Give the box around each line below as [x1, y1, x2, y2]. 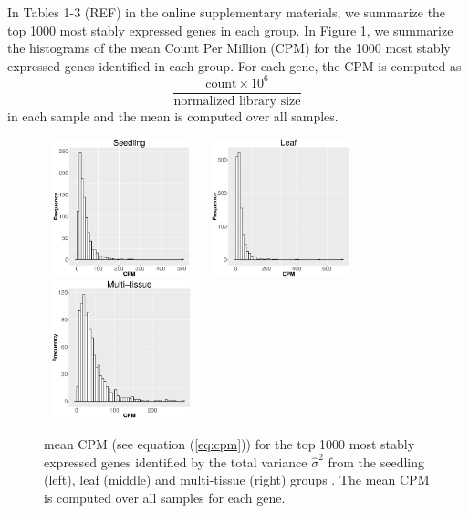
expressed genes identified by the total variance [44, 452, 307, 471]
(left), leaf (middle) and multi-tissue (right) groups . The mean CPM [44, 470, 430, 489]
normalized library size [173, 94, 301, 108]
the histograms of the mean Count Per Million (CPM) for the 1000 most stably [7, 38, 451, 58]
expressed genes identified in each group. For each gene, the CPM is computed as [7, 56, 462, 75]
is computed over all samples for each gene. [44, 487, 286, 507]
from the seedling [328, 452, 424, 471]
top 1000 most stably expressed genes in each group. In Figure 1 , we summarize [7, 20, 453, 39]
